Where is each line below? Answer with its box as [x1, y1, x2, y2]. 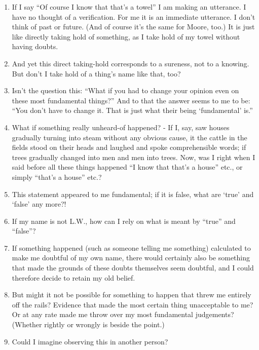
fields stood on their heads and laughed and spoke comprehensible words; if [12, 142, 246, 152]
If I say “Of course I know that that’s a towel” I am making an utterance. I [12, 2, 246, 12]
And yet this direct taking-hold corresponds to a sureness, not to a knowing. [12, 58, 249, 68]
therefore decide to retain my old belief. [12, 272, 135, 283]
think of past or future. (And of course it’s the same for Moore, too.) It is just [12, 21, 255, 32]
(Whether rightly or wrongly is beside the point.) [12, 319, 165, 330]
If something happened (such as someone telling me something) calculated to [12, 242, 251, 253]
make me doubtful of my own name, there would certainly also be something [12, 252, 250, 263]
